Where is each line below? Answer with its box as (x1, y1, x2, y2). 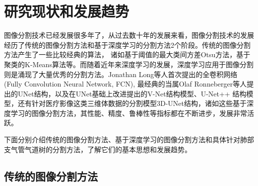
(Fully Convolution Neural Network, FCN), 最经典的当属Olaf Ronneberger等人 (4, 79, 247, 89)
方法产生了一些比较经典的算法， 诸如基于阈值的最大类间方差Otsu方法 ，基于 (4, 49, 251, 60)
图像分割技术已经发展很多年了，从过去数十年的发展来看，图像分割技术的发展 (4, 30, 254, 40)
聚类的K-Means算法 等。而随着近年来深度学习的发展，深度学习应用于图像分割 (4, 59, 254, 69)
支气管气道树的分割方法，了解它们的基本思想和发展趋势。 (4, 144, 192, 154)
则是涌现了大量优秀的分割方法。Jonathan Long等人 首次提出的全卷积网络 (4, 69, 238, 79)
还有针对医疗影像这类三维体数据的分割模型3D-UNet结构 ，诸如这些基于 (17, 98, 247, 108)
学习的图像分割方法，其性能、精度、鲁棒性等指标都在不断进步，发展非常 (10, 107, 247, 118)
